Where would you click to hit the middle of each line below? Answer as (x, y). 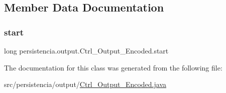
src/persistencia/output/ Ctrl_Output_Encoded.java (85, 84)
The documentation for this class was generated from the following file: (113, 67)
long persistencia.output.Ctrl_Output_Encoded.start (86, 50)
